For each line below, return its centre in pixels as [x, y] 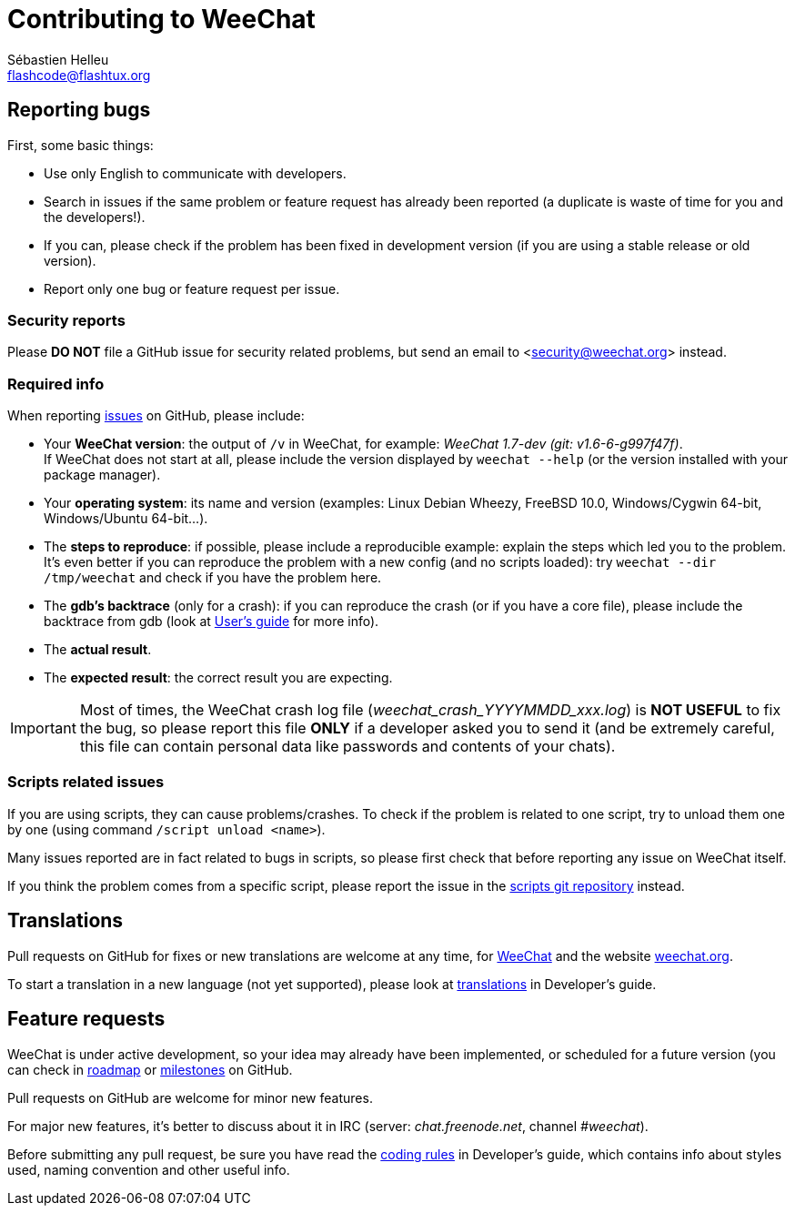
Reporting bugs [79, 110]
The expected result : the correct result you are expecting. [218, 678]
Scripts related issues [86, 782]
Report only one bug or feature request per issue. [192, 288]
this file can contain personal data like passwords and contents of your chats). [347, 747]
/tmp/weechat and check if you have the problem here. [213, 578]
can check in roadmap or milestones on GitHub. [150, 1069]
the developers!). [95, 217]
